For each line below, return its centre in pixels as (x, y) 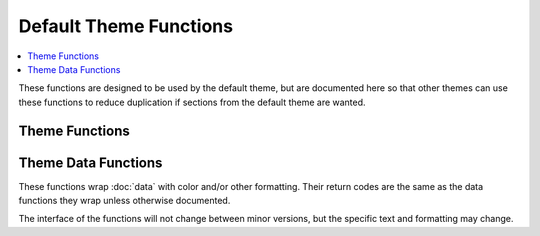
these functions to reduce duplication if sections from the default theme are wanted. (192, 102)
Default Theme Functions (126, 26)
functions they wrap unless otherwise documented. (124, 201)
